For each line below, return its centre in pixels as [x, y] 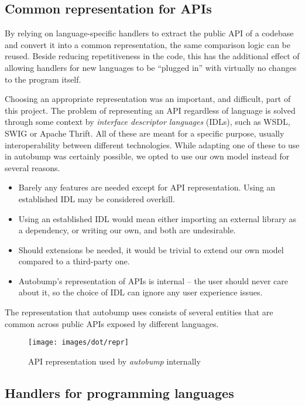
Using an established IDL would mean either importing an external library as [157, 218]
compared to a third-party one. [74, 261]
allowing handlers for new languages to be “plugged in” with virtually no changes [151, 67]
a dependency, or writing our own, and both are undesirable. [127, 230]
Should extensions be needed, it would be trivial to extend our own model [151, 249]
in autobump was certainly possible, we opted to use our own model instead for [147, 156]
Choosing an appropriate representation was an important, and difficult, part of [148, 99]
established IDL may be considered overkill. [97, 198]
